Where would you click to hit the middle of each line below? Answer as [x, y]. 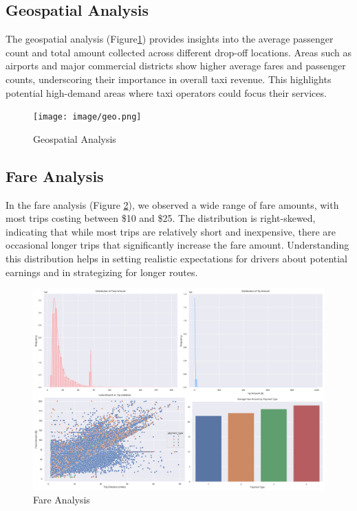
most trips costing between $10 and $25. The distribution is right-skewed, [161, 218]
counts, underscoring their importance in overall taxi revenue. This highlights [169, 79]
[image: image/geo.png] [87, 117]
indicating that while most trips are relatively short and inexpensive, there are [171, 231]
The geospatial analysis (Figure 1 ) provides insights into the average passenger [170, 39]
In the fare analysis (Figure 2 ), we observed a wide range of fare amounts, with [172, 204]
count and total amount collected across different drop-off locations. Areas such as [179, 52]
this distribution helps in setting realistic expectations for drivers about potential [177, 258]
